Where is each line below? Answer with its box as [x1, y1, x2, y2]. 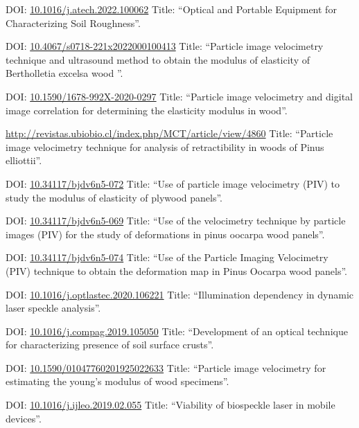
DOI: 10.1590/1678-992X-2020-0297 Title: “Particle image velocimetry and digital [6, 89, 353, 103]
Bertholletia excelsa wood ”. [6, 66, 123, 80]
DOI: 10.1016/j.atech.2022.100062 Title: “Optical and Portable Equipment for [6, 2, 337, 16]
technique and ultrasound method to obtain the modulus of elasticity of [6, 52, 310, 66]
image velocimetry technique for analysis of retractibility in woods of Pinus [6, 139, 324, 154]
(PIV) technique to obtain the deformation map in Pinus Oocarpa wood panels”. [6, 263, 347, 278]
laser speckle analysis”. [6, 301, 101, 315]
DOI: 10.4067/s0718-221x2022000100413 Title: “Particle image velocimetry [6, 39, 324, 53]
